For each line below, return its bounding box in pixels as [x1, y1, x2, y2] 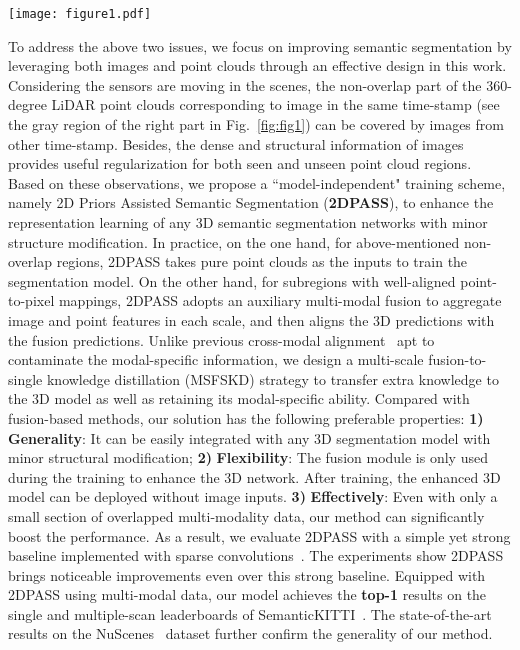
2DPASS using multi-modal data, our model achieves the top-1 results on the [8, 584, 487, 605]
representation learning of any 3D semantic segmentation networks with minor [8, 212, 488, 232]
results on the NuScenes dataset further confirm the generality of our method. [8, 623, 493, 644]
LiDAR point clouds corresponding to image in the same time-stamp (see [51, 94, 500, 115]
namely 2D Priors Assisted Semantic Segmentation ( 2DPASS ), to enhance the [8, 192, 494, 213]
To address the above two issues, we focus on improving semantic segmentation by [8, 35, 512, 56]
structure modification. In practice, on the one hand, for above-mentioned [8, 231, 460, 252]
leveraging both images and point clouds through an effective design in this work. [8, 55, 507, 76]
